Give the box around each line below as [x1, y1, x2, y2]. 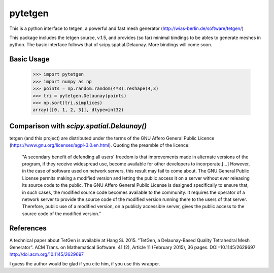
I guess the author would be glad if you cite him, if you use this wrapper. [9, 260, 160, 266]
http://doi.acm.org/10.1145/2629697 [9, 251, 84, 257]
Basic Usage [9, 55, 50, 63]
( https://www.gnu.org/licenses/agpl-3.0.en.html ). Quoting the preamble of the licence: [9, 142, 190, 148]
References [9, 224, 47, 232]
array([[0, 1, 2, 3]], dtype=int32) [32, 107, 124, 113]
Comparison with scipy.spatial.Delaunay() [9, 122, 147, 130]
